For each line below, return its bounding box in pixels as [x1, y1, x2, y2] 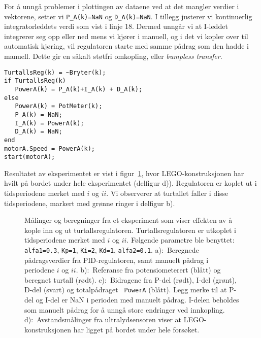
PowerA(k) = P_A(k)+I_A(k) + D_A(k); [15, 85, 143, 93]
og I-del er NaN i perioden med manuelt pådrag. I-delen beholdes [36, 294, 239, 305]
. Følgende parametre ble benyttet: [126, 234, 235, 245]
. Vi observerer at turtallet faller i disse [106, 188, 229, 198]
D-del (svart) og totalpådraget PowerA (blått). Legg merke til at [24, 284, 227, 295]
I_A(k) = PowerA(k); [15, 119, 84, 127]
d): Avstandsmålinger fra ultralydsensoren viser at [24, 314, 182, 325]
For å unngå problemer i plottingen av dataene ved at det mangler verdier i [4, 1, 239, 11]
